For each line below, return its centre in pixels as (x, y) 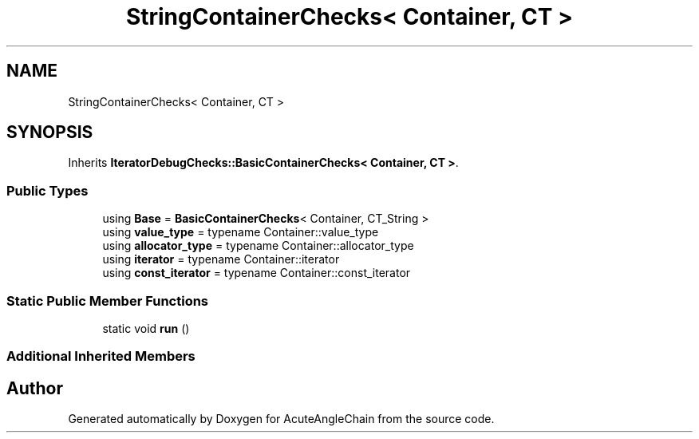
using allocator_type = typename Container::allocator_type (258, 246)
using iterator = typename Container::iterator (221, 259)
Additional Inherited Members (101, 356)
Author (35, 388)
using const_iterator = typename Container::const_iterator (257, 273)
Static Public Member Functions (108, 301)
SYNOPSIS (50, 132)
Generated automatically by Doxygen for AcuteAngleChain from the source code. (281, 419)
